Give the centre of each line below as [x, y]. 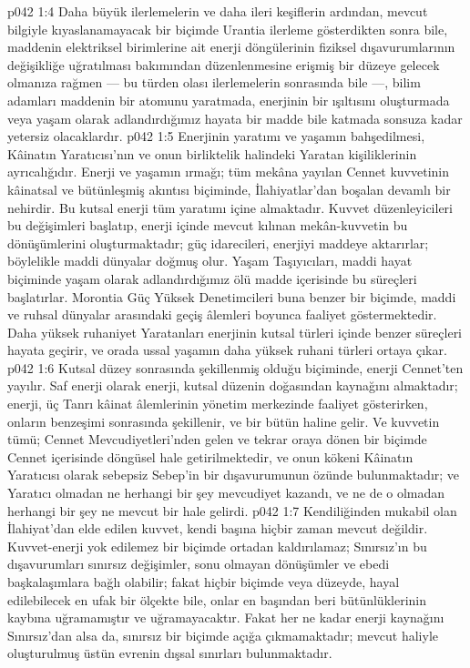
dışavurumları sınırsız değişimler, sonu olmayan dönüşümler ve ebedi [199, 564]
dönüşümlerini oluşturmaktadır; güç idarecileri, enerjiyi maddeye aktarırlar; [218, 243]
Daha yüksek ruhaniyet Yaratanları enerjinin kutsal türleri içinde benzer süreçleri [235, 332]
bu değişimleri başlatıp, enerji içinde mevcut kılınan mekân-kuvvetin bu [208, 225]
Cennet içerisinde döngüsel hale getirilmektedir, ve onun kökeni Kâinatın [210, 456]
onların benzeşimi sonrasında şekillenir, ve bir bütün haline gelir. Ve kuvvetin [224, 421]
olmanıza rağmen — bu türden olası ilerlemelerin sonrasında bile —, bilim [214, 82]
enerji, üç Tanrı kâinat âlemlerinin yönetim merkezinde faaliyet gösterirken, [218, 404]
